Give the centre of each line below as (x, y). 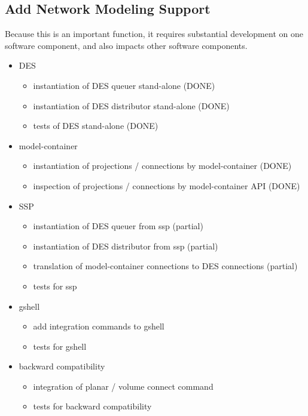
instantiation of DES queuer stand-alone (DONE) (124, 85)
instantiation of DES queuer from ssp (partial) (118, 226)
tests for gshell (60, 346)
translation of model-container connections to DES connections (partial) (165, 266)
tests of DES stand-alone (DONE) (96, 126)
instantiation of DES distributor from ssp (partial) (126, 246)
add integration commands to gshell (99, 326)
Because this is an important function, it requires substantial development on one (154, 34)
